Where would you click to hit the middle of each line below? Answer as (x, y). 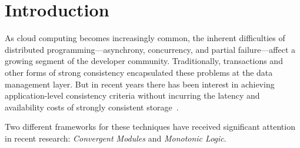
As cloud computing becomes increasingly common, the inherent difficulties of (145, 38)
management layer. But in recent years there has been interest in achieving (140, 84)
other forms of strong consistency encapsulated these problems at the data (139, 72)
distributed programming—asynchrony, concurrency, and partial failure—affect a (150, 49)
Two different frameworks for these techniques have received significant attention (150, 127)
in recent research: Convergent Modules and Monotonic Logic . (116, 138)
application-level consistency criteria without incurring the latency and (132, 95)
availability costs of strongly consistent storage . (92, 107)
